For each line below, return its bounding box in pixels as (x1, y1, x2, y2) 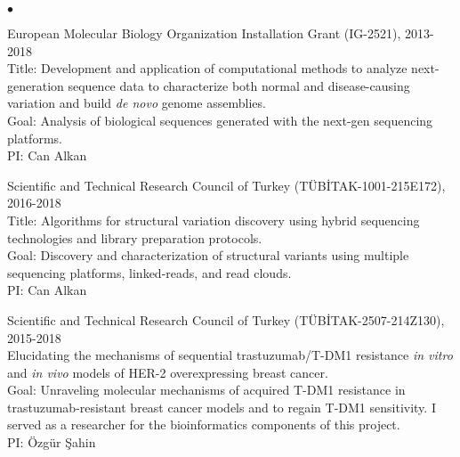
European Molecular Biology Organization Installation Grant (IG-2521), (7, 24, 401, 42)
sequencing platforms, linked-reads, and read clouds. (7, 263, 292, 282)
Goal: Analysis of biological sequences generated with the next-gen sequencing (7, 110, 433, 129)
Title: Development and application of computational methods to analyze (7, 59, 408, 78)
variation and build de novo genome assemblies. (7, 94, 266, 112)
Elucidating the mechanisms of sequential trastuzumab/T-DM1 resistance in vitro (7, 346, 453, 364)
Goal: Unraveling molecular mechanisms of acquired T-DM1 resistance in (7, 380, 406, 399)
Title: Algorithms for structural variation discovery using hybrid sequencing (7, 210, 420, 229)
